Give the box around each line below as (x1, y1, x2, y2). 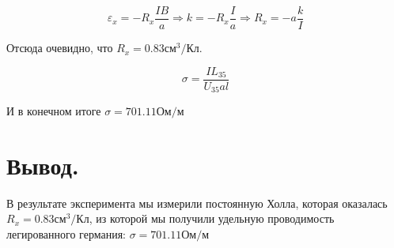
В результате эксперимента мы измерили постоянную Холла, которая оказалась (6, 194, 388, 211)
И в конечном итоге (6, 103, 101, 119)
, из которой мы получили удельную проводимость (89, 210, 335, 227)
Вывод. (6, 148, 79, 181)
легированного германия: (6, 226, 126, 242)
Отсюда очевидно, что (6, 39, 113, 56)
